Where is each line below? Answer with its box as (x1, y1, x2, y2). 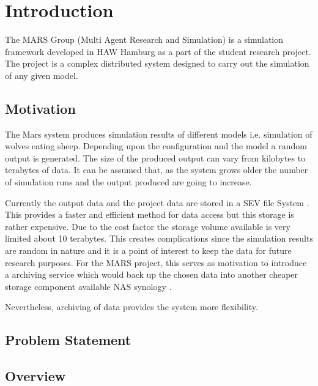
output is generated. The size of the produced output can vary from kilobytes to (5, 151, 306, 164)
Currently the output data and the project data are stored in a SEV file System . (5, 196, 309, 209)
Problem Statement (5, 330, 131, 349)
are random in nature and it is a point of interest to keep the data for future (5, 244, 292, 257)
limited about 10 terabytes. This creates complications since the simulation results (5, 232, 313, 245)
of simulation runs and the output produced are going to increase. (5, 176, 252, 188)
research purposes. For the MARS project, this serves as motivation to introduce (5, 256, 307, 269)
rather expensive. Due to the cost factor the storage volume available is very (5, 220, 290, 232)
